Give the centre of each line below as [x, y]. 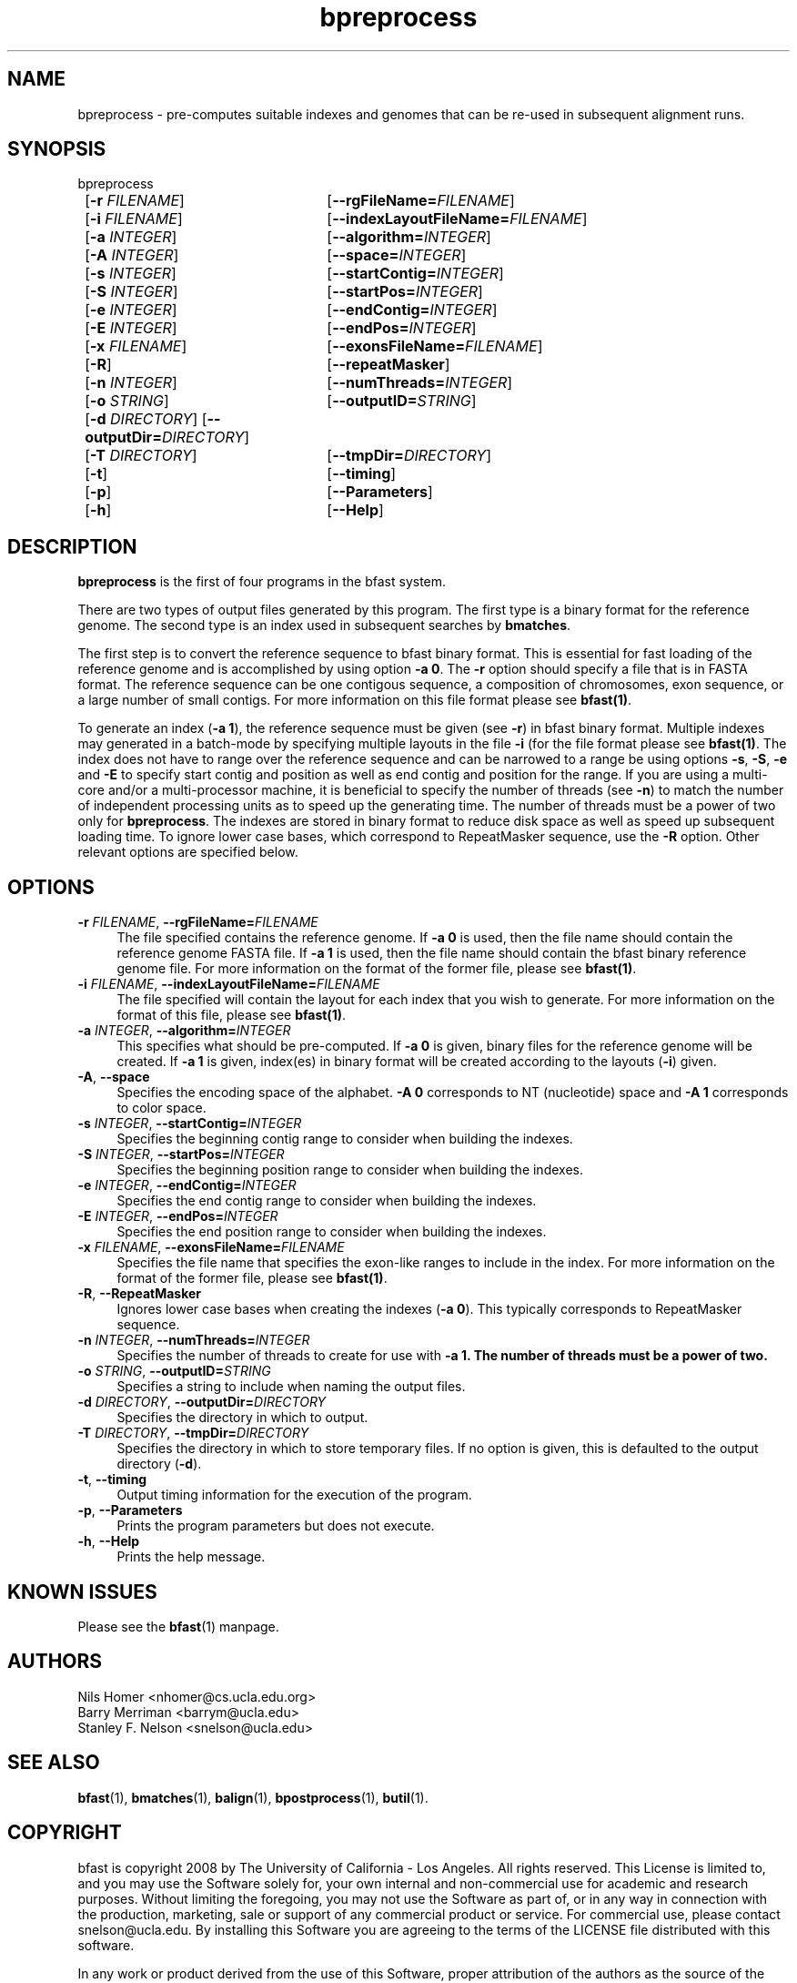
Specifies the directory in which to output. [242, 1418]
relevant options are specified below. [188, 852]
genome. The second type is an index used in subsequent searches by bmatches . [324, 625]
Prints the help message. [191, 1557]
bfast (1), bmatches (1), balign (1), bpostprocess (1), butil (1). [253, 1797]
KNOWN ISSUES [82, 1591]
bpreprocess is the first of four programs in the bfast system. [262, 582]
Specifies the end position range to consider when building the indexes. [332, 1232]
